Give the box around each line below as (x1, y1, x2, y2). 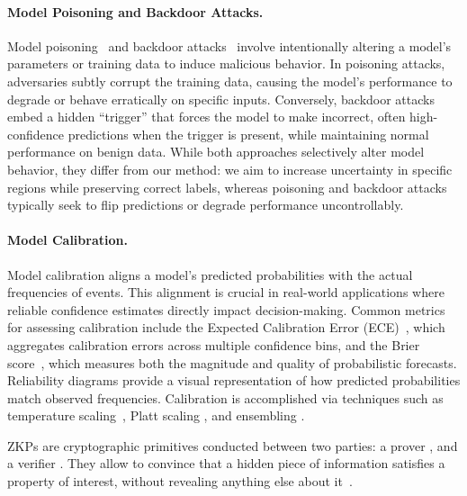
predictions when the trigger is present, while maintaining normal (67, 124, 429, 143)
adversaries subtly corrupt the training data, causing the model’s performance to (7, 71, 453, 90)
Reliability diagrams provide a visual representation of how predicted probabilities (7, 371, 461, 390)
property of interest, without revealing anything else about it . (7, 472, 353, 491)
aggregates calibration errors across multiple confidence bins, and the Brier (7, 335, 420, 354)
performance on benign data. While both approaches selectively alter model (7, 142, 425, 161)
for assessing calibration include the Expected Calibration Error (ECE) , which (7, 318, 445, 337)
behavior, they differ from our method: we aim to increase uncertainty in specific (7, 159, 453, 178)
